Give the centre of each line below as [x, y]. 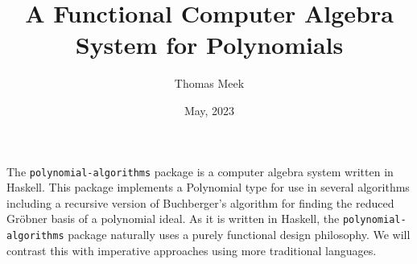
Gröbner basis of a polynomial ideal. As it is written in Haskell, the [173, 219]
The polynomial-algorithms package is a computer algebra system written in [200, 171]
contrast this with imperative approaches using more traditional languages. [192, 250]
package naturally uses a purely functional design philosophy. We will [239, 234]
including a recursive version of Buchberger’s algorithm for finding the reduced [200, 202]
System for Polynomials [209, 45]
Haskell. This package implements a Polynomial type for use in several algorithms [208, 187]
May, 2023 [209, 110]
